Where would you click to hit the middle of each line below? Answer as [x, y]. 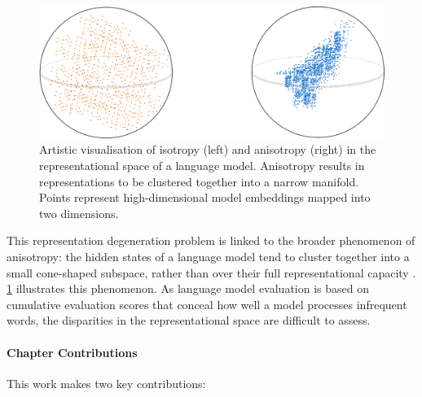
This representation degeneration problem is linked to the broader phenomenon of [211, 240]
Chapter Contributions [72, 352]
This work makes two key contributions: [106, 383]
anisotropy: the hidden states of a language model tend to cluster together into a [208, 257]
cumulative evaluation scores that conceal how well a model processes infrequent [207, 304]
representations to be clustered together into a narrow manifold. [199, 181]
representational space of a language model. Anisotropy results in [202, 166]
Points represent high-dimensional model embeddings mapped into [205, 197]
